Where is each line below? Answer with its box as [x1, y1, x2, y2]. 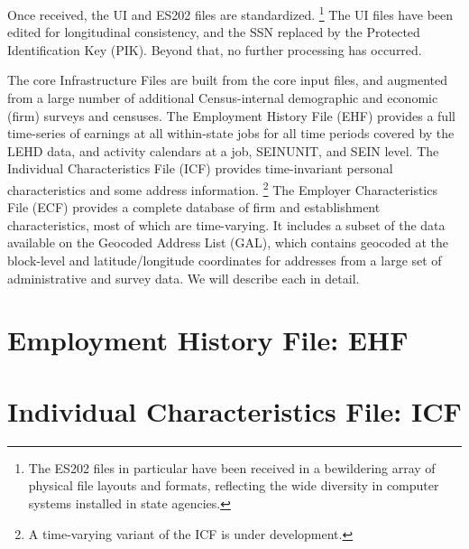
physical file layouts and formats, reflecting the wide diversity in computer [28, 476, 439, 495]
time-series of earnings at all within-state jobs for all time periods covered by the [7, 124, 455, 143]
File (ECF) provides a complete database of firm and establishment [7, 198, 381, 217]
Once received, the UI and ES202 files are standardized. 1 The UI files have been [7, 3, 454, 23]
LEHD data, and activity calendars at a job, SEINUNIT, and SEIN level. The [7, 141, 439, 160]
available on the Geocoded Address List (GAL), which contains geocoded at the [7, 233, 448, 252]
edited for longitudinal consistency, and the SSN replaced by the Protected [7, 23, 420, 42]
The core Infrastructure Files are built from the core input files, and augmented [7, 70, 447, 89]
